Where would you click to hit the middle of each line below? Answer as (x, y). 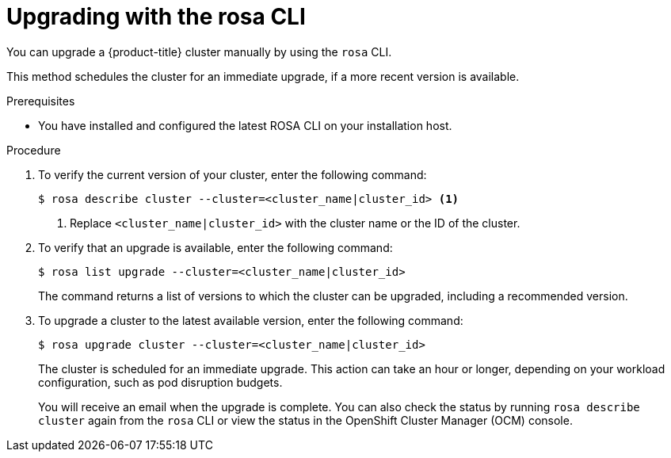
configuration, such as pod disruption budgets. (160, 382)
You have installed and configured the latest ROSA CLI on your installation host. (245, 125)
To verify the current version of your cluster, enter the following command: (233, 174)
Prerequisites (41, 101)
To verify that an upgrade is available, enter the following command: (215, 247)
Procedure (34, 150)
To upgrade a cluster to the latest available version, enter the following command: (251, 320)
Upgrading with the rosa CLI (156, 17)
